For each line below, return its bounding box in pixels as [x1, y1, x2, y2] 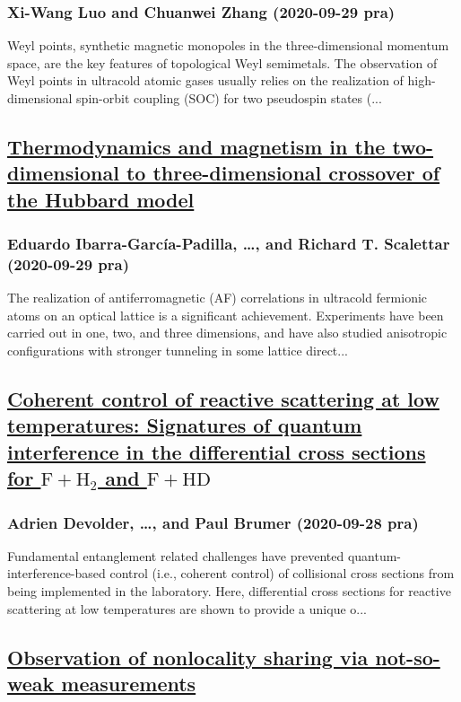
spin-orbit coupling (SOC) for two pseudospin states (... [76, 89, 382, 107]
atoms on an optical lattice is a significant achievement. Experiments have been [7, 305, 444, 324]
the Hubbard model [7, 185, 195, 213]
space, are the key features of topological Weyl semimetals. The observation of [7, 53, 438, 72]
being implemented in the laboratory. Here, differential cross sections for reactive [7, 582, 451, 601]
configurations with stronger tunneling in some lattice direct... [7, 341, 348, 360]
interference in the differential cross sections [7, 437, 426, 465]
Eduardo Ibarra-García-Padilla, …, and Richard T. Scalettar [7, 233, 450, 255]
